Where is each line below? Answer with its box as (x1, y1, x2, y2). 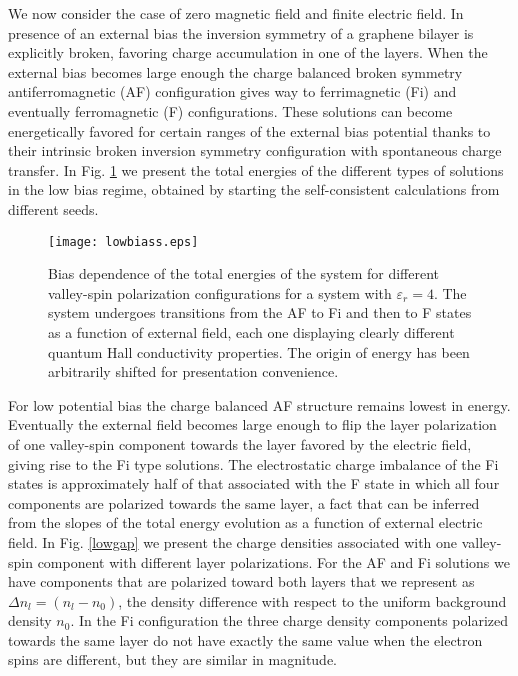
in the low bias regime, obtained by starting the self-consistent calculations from (8, 179, 500, 200)
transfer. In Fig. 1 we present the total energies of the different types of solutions (8, 159, 504, 180)
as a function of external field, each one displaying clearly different (48, 321, 455, 342)
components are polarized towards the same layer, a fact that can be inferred (8, 492, 480, 513)
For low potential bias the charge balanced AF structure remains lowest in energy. (8, 394, 511, 415)
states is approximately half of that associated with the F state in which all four (8, 473, 500, 494)
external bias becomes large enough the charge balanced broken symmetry (8, 61, 463, 82)
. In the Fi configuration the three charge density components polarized (70, 610, 509, 631)
